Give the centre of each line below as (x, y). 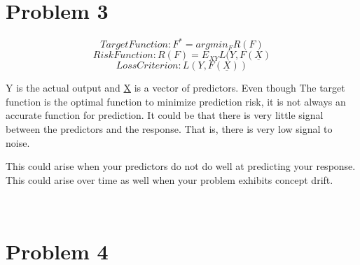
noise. (18, 142)
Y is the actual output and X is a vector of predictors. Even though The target (175, 88)
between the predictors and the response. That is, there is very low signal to (169, 129)
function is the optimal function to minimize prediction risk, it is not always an (176, 101)
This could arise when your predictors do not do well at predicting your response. (181, 166)
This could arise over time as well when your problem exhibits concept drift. (169, 179)
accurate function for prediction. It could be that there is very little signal (165, 115)
